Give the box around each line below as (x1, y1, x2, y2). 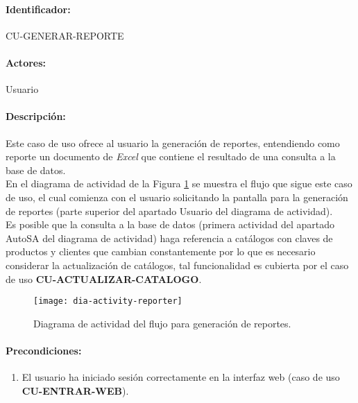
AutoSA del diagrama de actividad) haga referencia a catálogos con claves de (6, 230, 333, 245)
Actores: (6, 55, 46, 69)
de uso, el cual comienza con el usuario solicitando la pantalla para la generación (6, 189, 348, 204)
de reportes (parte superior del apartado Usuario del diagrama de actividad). (6, 203, 333, 218)
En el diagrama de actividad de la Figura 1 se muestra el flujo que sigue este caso (6, 176, 352, 191)
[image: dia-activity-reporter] (33, 296, 182, 307)
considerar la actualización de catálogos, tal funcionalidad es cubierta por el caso (6, 257, 349, 272)
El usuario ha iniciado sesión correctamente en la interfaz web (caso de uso (22, 370, 340, 384)
